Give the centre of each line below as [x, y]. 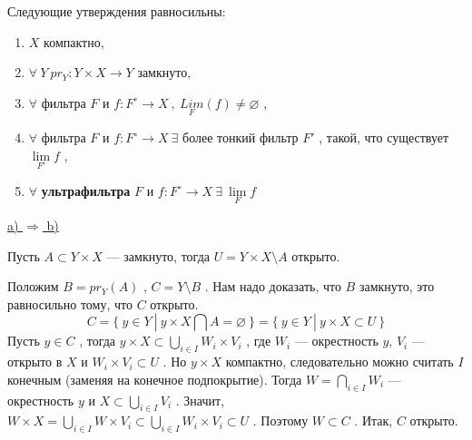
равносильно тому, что [70, 303]
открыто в [35, 362]
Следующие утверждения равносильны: [117, 11]
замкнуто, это [397, 286]
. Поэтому [280, 420]
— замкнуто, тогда [158, 255]
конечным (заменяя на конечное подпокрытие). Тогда [155, 379]
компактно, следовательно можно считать [339, 362]
